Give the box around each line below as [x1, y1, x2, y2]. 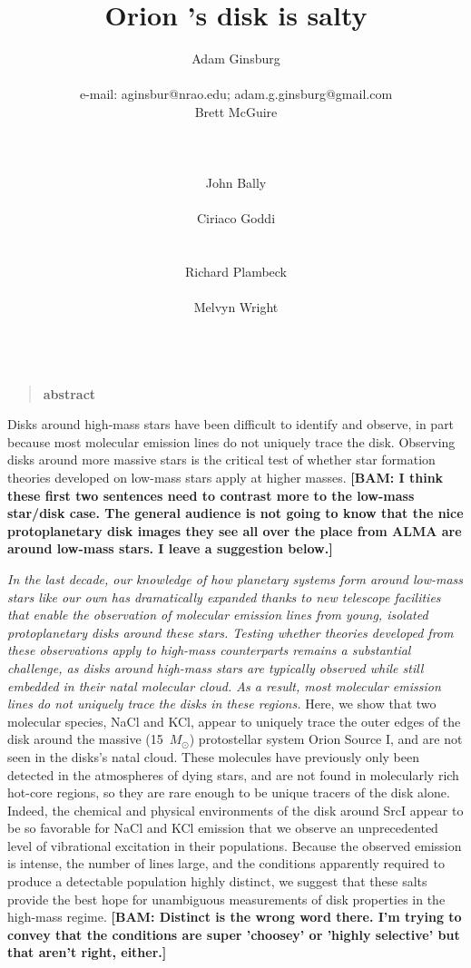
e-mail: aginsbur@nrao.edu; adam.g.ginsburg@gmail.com [79, 84, 393, 103]
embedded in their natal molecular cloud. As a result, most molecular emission [7, 676, 441, 695]
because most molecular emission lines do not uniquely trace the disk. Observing [7, 432, 456, 451]
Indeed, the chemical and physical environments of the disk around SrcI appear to [7, 800, 464, 819]
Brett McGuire [194, 102, 278, 121]
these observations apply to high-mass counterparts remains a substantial [7, 640, 411, 660]
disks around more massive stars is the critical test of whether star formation [7, 450, 436, 469]
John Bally [205, 173, 267, 192]
